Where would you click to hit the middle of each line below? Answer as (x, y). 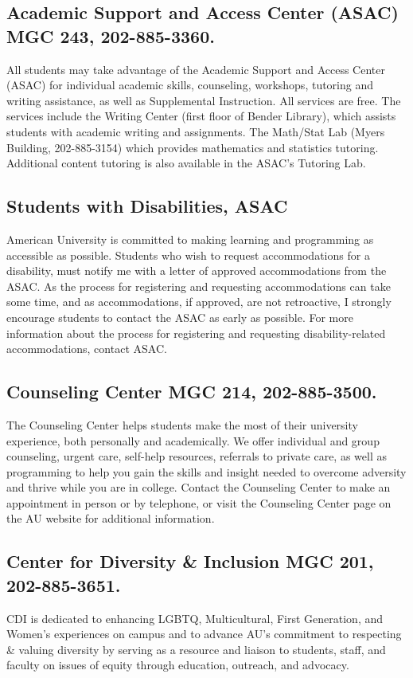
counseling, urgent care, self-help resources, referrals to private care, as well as (197, 456)
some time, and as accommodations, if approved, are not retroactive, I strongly (199, 302)
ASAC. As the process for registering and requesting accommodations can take (199, 286)
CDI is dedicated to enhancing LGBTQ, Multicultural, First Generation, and (195, 618)
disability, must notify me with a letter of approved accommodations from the (197, 270)
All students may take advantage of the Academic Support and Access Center (196, 69)
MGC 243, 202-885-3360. (111, 35)
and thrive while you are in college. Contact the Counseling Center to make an (199, 487)
